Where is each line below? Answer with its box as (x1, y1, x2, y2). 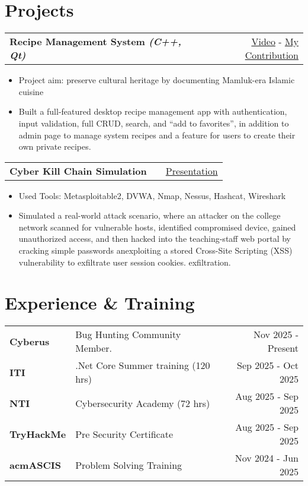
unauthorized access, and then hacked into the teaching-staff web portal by (18, 232, 291, 245)
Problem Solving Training (75, 457, 182, 472)
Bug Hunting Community (75, 327, 181, 342)
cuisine (18, 85, 44, 97)
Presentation (165, 163, 218, 178)
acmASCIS (9, 457, 62, 472)
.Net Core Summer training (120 (75, 358, 210, 373)
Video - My (251, 34, 299, 49)
